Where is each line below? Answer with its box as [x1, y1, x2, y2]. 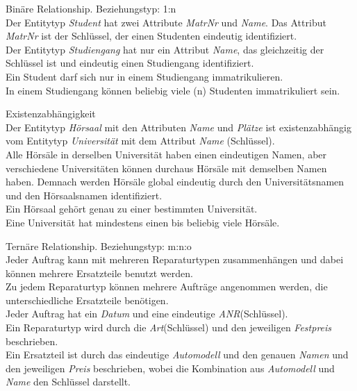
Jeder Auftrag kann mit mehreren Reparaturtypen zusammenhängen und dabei [6, 252, 344, 267]
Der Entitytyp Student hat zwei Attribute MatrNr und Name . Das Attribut [6, 15, 326, 29]
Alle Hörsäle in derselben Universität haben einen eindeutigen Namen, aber [6, 147, 327, 161]
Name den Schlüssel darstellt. [6, 374, 131, 389]
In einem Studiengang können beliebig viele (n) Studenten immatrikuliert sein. [6, 83, 340, 97]
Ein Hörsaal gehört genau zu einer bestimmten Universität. [6, 201, 258, 216]
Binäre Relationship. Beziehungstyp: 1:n [6, 1, 176, 15]
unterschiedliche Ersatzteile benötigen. [6, 292, 169, 307]
